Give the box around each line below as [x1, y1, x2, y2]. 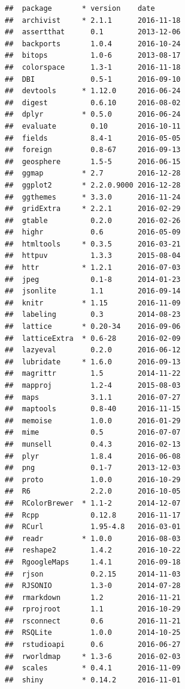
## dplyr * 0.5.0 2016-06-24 [5, 110, 181, 119]
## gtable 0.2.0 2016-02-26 [5, 216, 181, 225]
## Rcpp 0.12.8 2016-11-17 [5, 510, 181, 519]
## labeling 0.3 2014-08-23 [5, 310, 181, 319]
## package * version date [5, 4, 155, 13]
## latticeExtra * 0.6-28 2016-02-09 [5, 334, 181, 343]
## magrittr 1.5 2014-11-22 [5, 369, 181, 378]
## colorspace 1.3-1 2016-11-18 [5, 63, 181, 72]
